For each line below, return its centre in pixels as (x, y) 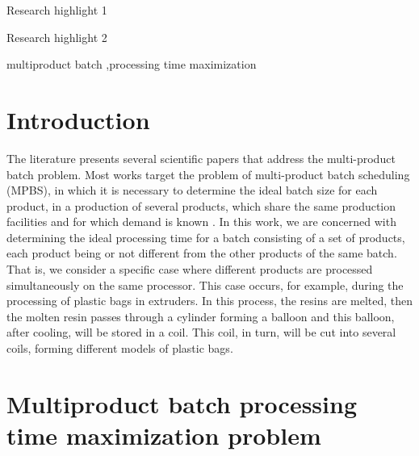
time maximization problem (164, 435)
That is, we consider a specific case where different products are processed (190, 269)
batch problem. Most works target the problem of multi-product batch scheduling (208, 174)
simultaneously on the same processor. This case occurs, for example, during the (205, 284)
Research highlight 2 (57, 37)
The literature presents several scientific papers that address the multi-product (201, 158)
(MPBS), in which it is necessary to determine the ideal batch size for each (192, 190)
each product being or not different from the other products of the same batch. (202, 253)
